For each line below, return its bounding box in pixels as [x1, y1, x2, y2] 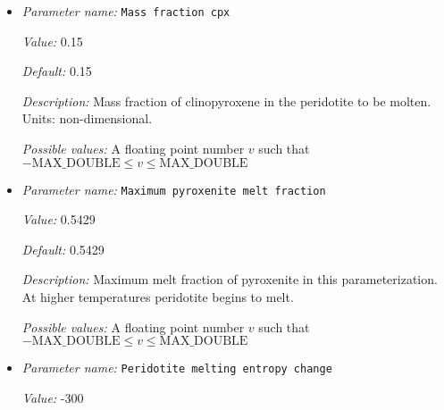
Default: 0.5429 [21, 239, 105, 258]
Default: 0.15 [21, 62, 92, 80]
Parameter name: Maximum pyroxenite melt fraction [21, 180, 326, 198]
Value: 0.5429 [21, 210, 96, 229]
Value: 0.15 [21, 31, 83, 50]
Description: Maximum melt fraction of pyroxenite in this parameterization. [21, 270, 438, 289]
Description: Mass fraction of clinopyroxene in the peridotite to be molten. [21, 91, 431, 110]
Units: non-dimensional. [21, 109, 153, 128]
